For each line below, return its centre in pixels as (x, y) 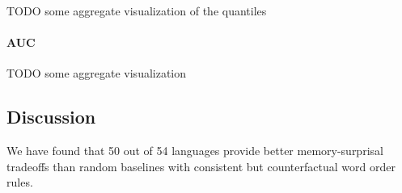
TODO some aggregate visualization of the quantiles (137, 10)
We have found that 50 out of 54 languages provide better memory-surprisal (195, 151)
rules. (20, 182)
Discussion (51, 117)
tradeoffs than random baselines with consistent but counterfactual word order (201, 166)
